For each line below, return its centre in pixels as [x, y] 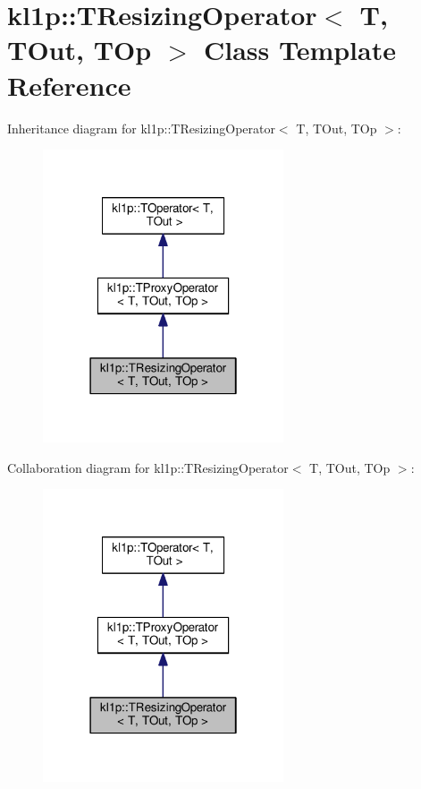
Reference [69, 85]
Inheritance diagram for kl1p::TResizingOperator [141, 128]
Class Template [299, 50]
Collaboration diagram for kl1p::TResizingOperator [148, 467]
